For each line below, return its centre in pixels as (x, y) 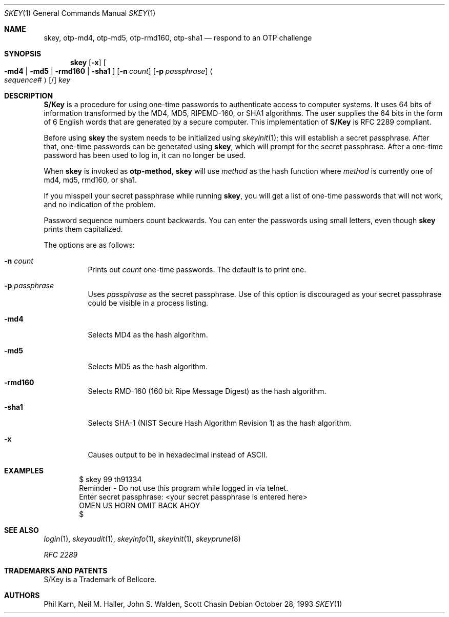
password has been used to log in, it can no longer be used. (145, 155)
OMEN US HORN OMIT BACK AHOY (140, 505)
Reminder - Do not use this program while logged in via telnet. (184, 488)
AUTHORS (22, 595)
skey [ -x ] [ (88, 62)
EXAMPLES (24, 471)
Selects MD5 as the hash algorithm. (148, 366)
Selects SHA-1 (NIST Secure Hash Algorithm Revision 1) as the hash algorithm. (220, 423)
